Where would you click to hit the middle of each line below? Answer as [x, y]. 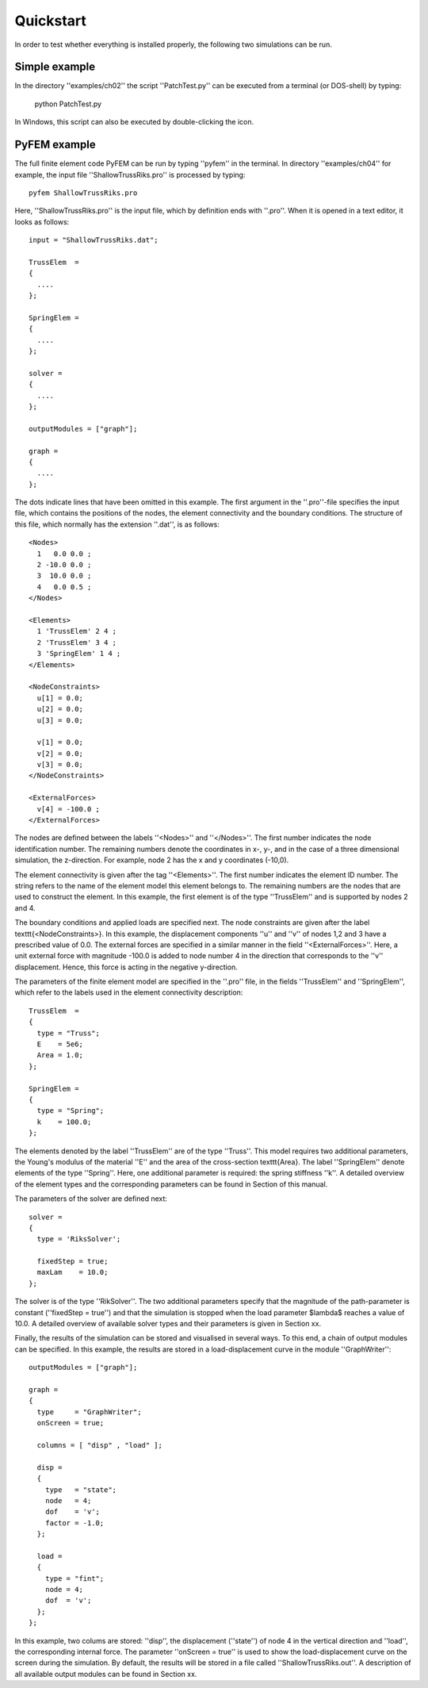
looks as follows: [42, 221]
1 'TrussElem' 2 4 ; [77, 631]
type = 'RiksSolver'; [79, 1239]
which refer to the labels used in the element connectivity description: [129, 992]
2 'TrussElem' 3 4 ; [77, 642]
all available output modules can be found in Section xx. [106, 1674]
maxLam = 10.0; [73, 1272]
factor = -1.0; [75, 1523]
